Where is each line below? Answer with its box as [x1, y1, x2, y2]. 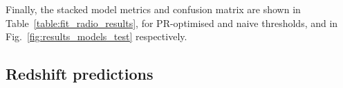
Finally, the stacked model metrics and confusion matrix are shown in [6, 2, 301, 16]
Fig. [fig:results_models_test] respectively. [6, 29, 187, 44]
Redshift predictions [6, 63, 154, 85]
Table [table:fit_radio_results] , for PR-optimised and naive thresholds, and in [6, 15, 338, 30]
